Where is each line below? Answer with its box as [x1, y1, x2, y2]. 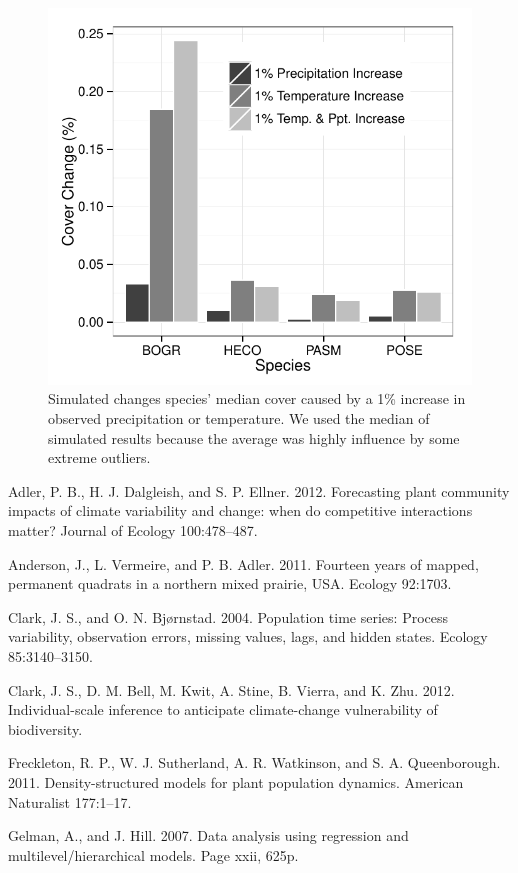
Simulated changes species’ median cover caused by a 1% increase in [48, 388, 466, 409]
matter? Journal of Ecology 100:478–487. [8, 520, 258, 541]
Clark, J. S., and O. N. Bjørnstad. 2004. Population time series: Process [8, 606, 449, 627]
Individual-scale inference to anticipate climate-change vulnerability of [8, 699, 438, 720]
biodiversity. [8, 718, 83, 739]
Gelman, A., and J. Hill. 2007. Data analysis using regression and [8, 825, 409, 846]
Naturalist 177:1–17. [8, 791, 132, 812]
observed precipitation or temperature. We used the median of [48, 408, 430, 429]
